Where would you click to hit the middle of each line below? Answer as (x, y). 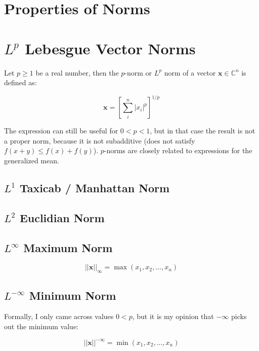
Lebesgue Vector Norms (110, 48)
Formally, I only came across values (59, 316)
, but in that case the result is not (203, 131)
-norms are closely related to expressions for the (178, 150)
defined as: (20, 82)
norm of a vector (190, 72)
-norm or (138, 72)
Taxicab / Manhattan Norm (95, 187)
